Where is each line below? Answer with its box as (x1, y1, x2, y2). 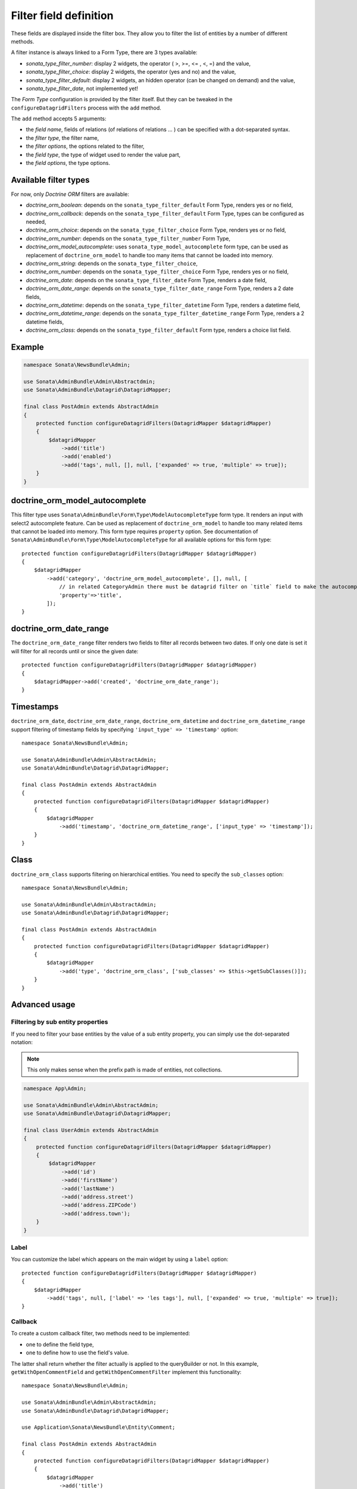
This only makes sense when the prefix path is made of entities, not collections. (27, 1066, 223, 1073)
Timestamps (11, 702, 59, 712)
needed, (26, 218, 46, 226)
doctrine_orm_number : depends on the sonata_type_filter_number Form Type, (26, 235, 231, 242)
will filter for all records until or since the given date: (11, 647, 139, 655)
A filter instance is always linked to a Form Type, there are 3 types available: (11, 49, 198, 56)
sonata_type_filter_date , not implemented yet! (26, 85, 139, 92)
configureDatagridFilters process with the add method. (11, 104, 162, 111)
